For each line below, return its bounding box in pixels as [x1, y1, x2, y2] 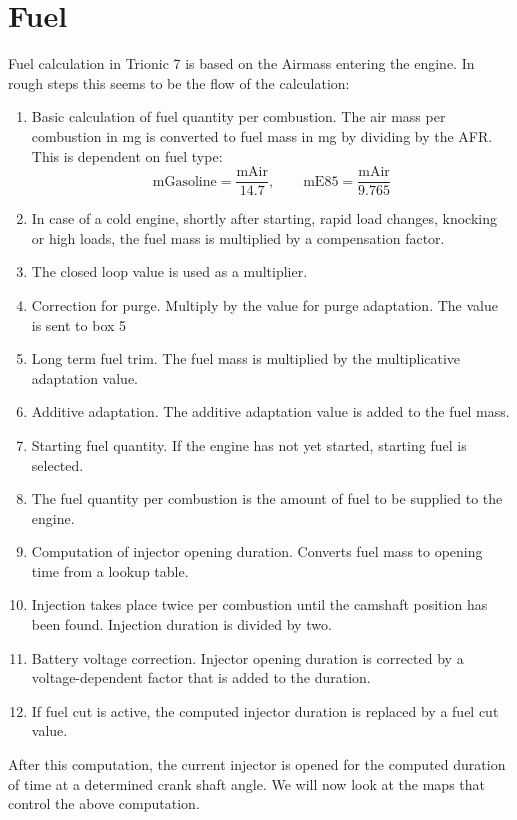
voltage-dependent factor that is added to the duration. [31, 667, 371, 688]
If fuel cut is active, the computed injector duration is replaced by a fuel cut [31, 700, 499, 721]
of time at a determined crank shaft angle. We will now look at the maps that [8, 773, 485, 794]
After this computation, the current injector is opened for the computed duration [8, 754, 506, 775]
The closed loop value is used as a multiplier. [31, 261, 308, 282]
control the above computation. [8, 793, 200, 814]
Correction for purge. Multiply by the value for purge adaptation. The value [31, 294, 498, 315]
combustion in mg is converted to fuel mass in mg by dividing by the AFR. [31, 125, 493, 146]
